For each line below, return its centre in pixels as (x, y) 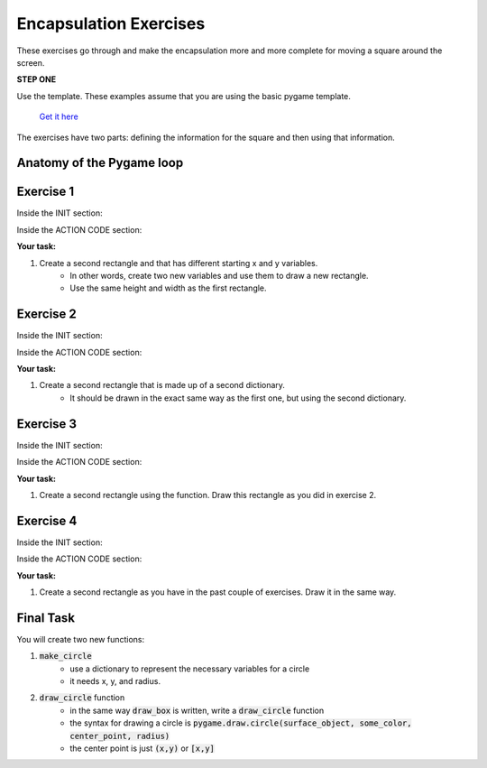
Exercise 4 (47, 520)
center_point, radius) (120, 736)
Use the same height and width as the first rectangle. (168, 288)
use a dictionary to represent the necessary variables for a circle (190, 669)
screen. (31, 62)
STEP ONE (37, 79)
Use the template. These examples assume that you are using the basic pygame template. (184, 96)
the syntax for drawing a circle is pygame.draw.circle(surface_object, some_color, (241, 723)
